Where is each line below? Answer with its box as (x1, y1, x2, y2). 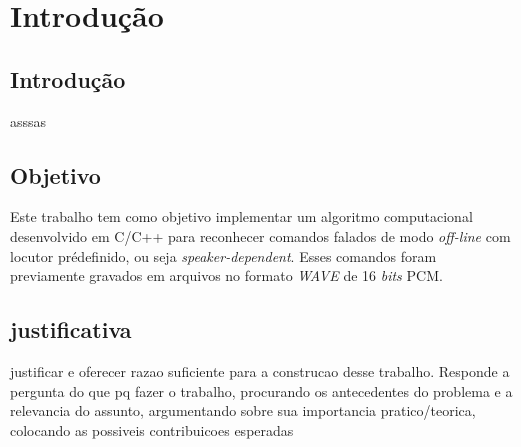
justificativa (10, 314, 132, 345)
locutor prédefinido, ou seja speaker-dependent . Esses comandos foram (10, 245, 437, 266)
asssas (10, 110, 47, 131)
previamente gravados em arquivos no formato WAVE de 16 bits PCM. (10, 265, 443, 286)
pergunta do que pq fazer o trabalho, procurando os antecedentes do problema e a (10, 380, 513, 401)
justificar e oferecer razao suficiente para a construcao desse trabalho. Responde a (10, 360, 510, 381)
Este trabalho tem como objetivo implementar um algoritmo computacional (10, 206, 473, 227)
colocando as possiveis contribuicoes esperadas (10, 419, 294, 440)
